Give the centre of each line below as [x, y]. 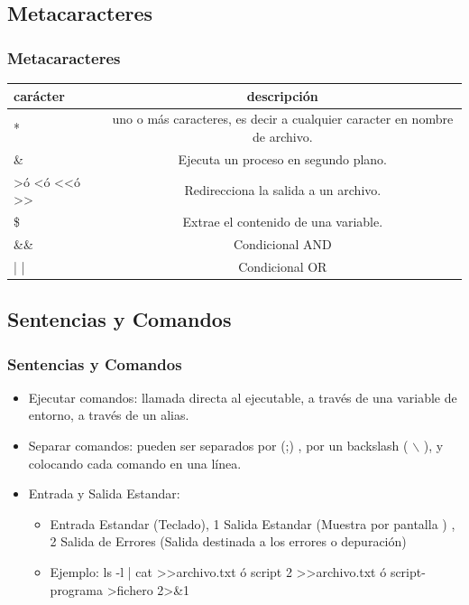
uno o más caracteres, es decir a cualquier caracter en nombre [283, 119]
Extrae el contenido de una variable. [283, 222]
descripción [282, 95]
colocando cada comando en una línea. [135, 463]
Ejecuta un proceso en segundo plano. [283, 158]
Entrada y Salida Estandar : [104, 493]
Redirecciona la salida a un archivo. [283, 190]
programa [77, 589]
